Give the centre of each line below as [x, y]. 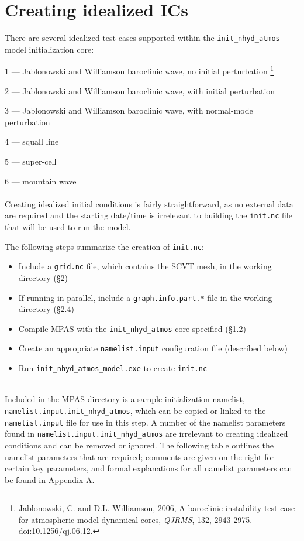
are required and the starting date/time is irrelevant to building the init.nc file [148, 215]
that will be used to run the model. [68, 227]
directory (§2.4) [46, 309]
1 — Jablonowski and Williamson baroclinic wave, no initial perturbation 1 [139, 70]
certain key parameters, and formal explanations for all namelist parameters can [148, 468]
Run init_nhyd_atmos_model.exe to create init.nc [113, 368]
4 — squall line [32, 141]
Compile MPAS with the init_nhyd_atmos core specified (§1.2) [132, 328]
